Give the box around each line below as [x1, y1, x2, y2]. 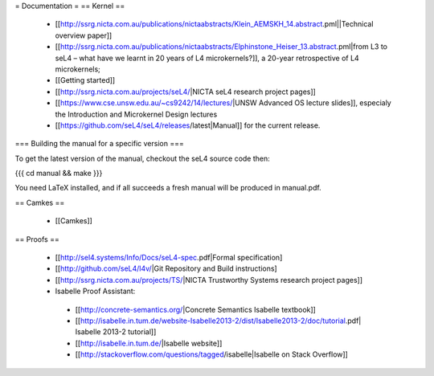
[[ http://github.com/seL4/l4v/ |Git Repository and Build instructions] [55, 264, 277, 273]
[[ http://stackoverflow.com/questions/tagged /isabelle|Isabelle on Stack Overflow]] [75, 349, 349, 359]
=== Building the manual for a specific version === [14, 139, 184, 149]
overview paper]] [55, 31, 113, 40]
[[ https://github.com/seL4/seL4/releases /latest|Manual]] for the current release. [55, 121, 321, 130]
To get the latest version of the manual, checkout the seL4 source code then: [14, 153, 271, 163]
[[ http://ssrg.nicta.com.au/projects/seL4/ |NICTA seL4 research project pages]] [55, 87, 317, 96]
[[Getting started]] [55, 76, 116, 85]
